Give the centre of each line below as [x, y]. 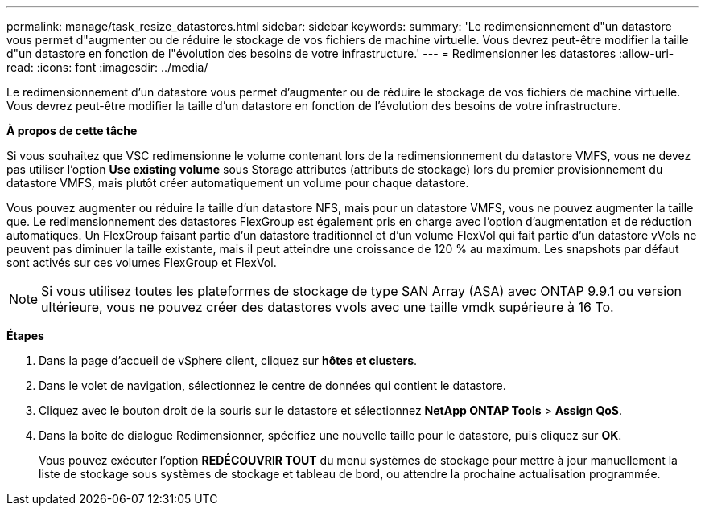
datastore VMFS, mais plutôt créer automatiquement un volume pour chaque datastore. [238, 183]
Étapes [25, 336]
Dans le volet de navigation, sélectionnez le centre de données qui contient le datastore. [272, 385]
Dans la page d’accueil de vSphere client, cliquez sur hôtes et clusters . [228, 360]
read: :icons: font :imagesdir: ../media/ [107, 67]
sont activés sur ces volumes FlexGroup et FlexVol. [142, 262]
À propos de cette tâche [72, 131]
